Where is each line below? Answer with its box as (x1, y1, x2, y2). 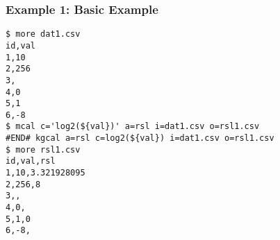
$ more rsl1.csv (6, 144, 81, 155)
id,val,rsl (6, 156, 56, 166)
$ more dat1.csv (6, 29, 81, 40)
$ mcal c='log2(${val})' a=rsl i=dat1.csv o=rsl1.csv (6, 121, 260, 132)
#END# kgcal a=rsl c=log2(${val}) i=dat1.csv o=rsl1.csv (6, 133, 274, 144)
